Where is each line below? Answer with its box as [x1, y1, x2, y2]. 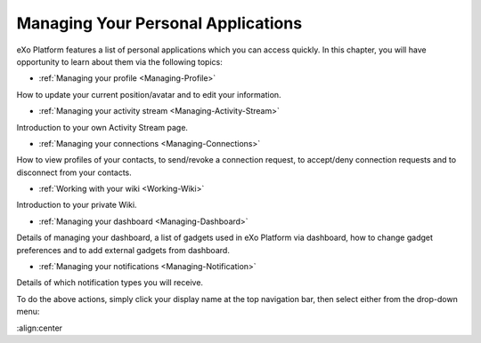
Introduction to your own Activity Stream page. [16, 122, 189, 132]
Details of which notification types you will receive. [16, 277, 204, 288]
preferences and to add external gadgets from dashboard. [16, 244, 231, 255]
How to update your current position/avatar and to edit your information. [16, 89, 281, 100]
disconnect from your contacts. [16, 167, 133, 178]
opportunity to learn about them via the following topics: [16, 56, 223, 67]
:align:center [16, 323, 62, 333]
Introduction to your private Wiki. [16, 200, 137, 211]
